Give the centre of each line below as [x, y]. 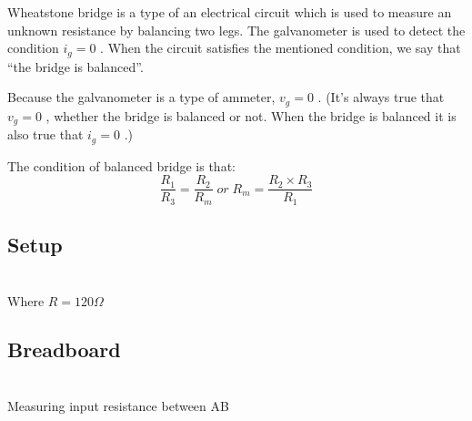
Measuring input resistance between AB [118, 405]
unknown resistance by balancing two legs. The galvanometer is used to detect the [236, 30]
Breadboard [64, 349]
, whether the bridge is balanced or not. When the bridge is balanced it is [251, 115]
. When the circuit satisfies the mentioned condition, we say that [281, 48]
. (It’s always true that [381, 97]
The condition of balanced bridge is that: [121, 165]
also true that [45, 134]
